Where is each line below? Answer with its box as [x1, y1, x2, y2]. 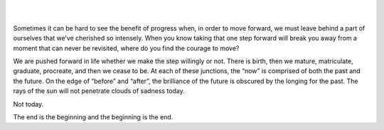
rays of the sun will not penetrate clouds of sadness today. [13, 87, 185, 95]
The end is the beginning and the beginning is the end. [13, 112, 174, 121]
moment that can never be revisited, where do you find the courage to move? [13, 43, 240, 53]
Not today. [13, 99, 44, 108]
